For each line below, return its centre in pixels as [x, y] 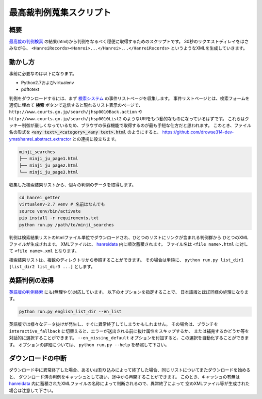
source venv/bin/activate [50, 211]
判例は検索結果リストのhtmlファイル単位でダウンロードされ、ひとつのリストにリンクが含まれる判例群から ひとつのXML [129, 237]
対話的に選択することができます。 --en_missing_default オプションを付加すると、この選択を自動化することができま [129, 338]
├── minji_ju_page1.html [49, 159]
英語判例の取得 [31, 280]
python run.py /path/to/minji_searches [66, 225]
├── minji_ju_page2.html [49, 165]
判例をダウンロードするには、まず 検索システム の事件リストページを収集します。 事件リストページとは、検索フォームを [129, 98]
